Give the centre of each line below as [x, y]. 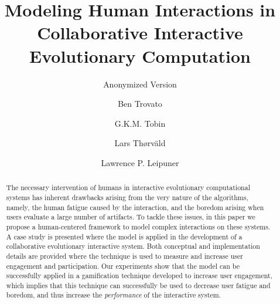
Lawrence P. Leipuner [140, 162]
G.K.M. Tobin [140, 123]
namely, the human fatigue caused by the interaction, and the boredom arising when [135, 207]
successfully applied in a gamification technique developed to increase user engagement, [139, 276]
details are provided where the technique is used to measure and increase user [124, 256]
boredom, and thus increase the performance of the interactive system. [113, 295]
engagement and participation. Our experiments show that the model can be [123, 266]
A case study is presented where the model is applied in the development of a [124, 236]
